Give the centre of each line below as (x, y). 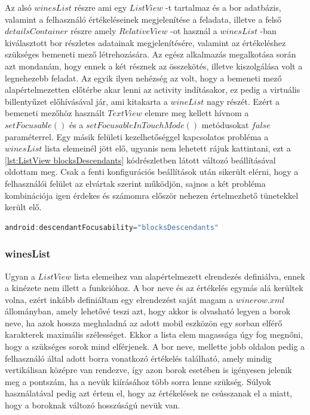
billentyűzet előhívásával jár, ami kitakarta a (86, 101)
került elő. (23, 207)
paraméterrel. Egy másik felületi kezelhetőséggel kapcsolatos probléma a (137, 136)
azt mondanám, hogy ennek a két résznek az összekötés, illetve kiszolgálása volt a (154, 66)
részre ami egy (101, 7)
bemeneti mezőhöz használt (55, 113)
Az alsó (18, 7)
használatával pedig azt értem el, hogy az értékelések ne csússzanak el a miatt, (149, 393)
